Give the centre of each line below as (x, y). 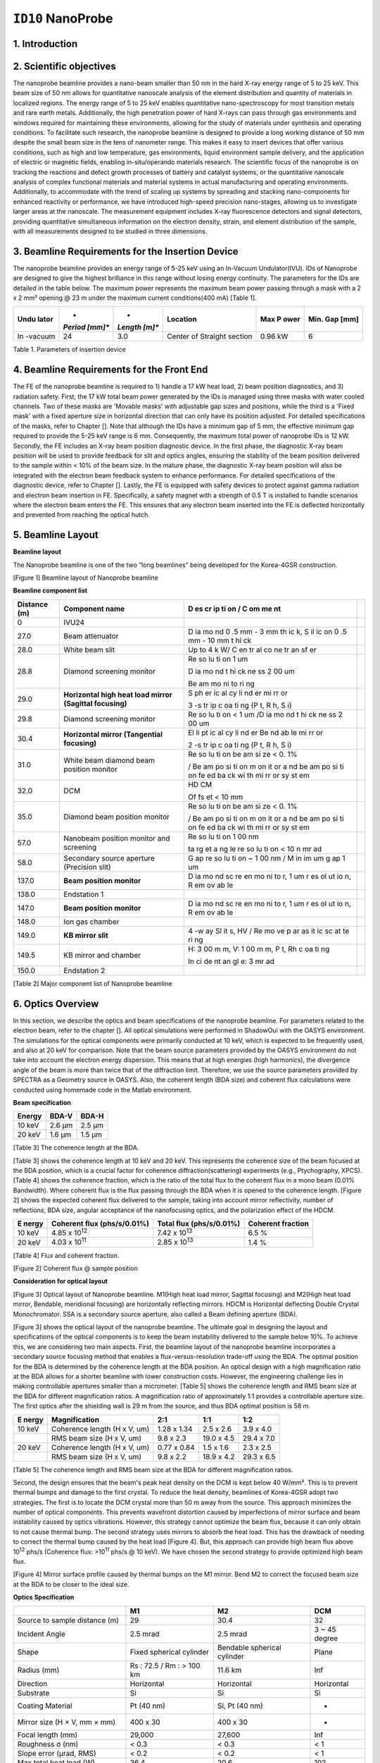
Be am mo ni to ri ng (221, 683)
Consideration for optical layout (61, 1281)
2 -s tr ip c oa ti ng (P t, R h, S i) (240, 745)
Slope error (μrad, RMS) (57, 1753)
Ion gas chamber (91, 922)
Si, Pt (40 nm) (240, 1705)
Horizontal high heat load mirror (118, 695)
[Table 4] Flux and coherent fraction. (66, 1255)
